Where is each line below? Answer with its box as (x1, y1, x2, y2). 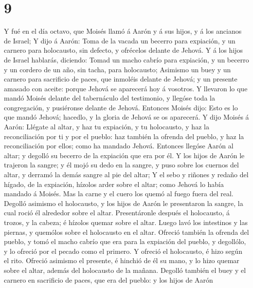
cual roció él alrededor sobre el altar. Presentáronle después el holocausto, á (4, 207, 230, 218)
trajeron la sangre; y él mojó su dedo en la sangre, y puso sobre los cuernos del (4, 160, 239, 170)
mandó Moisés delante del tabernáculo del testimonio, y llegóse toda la (4, 93, 215, 103)
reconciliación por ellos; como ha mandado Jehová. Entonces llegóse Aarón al (4, 141, 234, 151)
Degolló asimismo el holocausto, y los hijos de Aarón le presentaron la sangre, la (4, 198, 243, 208)
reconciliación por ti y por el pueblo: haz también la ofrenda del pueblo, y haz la (4, 131, 244, 141)
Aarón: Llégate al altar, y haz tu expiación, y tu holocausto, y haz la (4, 122, 209, 132)
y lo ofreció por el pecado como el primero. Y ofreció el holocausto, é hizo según (4, 246, 242, 256)
